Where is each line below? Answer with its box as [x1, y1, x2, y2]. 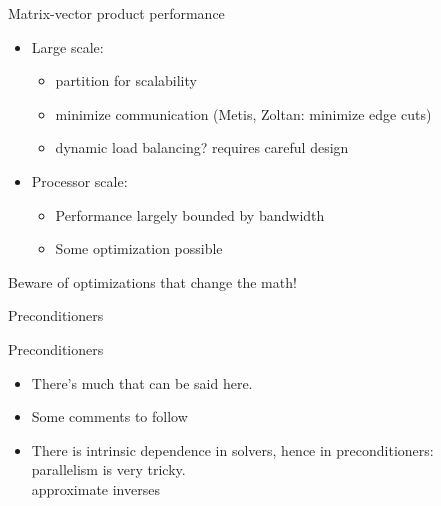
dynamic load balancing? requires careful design [55, 137, 349, 158]
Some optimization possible [55, 238, 223, 259]
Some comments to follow [31, 406, 188, 427]
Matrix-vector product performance [8, 3, 225, 23]
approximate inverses [31, 478, 160, 499]
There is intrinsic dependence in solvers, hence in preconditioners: [31, 439, 434, 460]
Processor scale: [31, 170, 128, 191]
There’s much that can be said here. [31, 372, 253, 393]
